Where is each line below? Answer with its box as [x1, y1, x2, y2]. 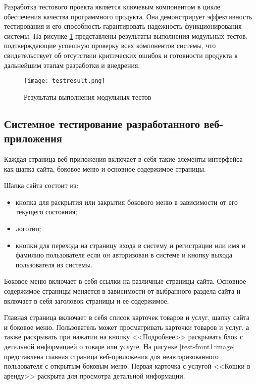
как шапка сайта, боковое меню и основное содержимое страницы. [4, 163, 206, 174]
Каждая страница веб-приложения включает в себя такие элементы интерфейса [4, 154, 243, 164]
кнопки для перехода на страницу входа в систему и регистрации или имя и [15, 240, 246, 250]
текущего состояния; [15, 206, 77, 217]
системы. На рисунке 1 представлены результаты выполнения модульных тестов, [4, 30, 248, 41]
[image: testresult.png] [24, 77, 105, 85]
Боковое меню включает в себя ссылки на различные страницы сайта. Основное [4, 276, 246, 286]
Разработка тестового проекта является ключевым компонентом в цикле [4, 1, 220, 11]
